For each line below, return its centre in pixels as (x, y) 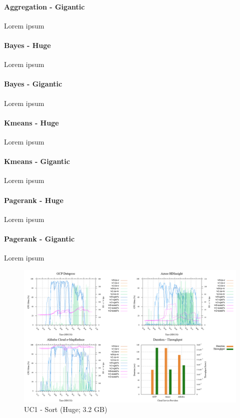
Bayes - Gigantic (33, 84)
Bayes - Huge (27, 45)
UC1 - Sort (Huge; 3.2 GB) (66, 409)
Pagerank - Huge (34, 200)
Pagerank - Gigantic (39, 238)
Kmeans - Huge (31, 122)
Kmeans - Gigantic (37, 161)
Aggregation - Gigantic (44, 6)
